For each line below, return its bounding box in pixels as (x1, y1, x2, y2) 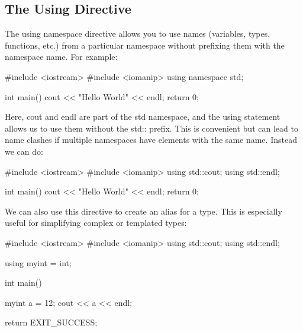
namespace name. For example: (5, 50, 118, 63)
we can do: (5, 145, 43, 157)
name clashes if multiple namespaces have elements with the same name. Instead (5, 133, 297, 146)
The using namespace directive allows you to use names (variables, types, (5, 27, 270, 40)
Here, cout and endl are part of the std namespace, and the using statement (5, 110, 281, 123)
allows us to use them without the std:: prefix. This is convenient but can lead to (5, 122, 298, 134)
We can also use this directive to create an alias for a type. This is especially (5, 205, 282, 217)
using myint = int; (5, 256, 72, 269)
